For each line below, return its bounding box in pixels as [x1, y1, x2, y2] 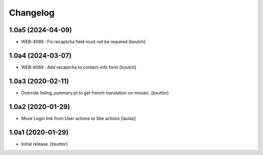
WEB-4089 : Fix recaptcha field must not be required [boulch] [21, 39, 146, 45]
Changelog [9, 7, 55, 18]
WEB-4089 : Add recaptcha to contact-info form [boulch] [21, 64, 136, 70]
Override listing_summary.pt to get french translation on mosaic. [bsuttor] [21, 90, 169, 96]
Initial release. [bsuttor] [21, 141, 68, 147]
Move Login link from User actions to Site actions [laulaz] [21, 115, 136, 121]
